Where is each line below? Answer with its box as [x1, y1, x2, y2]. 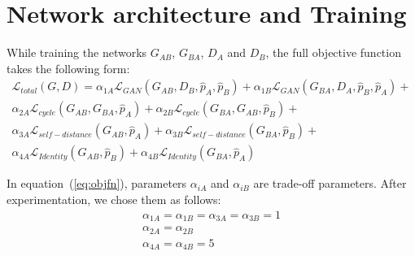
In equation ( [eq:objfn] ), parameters [7, 175, 187, 192]
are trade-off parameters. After [253, 175, 407, 192]
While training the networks [7, 44, 147, 61]
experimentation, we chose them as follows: [7, 191, 221, 208]
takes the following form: [7, 59, 130, 76]
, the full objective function [265, 44, 401, 61]
